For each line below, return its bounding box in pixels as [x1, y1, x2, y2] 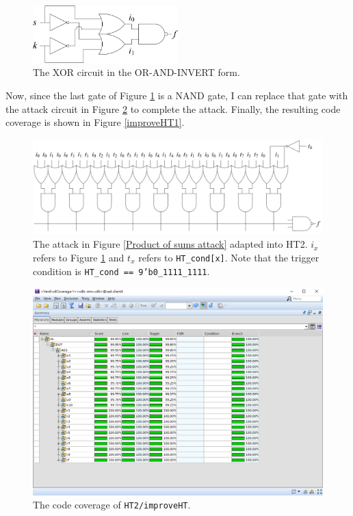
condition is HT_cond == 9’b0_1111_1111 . [33, 263, 210, 278]
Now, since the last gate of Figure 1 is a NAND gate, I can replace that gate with [5, 88, 348, 102]
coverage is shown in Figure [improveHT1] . [5, 115, 185, 129]
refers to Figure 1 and [33, 250, 125, 264]
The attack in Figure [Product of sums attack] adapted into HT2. [33, 237, 308, 251]
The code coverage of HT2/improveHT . [33, 498, 191, 512]
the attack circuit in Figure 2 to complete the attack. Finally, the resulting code [5, 101, 341, 116]
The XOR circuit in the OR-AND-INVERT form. [33, 65, 240, 79]
